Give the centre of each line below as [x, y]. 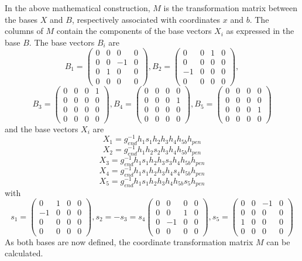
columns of [24, 31]
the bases [21, 19]
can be [278, 241]
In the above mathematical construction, [78, 8]
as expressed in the [260, 31]
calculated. [24, 253]
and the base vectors [42, 128]
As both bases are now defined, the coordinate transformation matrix [129, 241]
